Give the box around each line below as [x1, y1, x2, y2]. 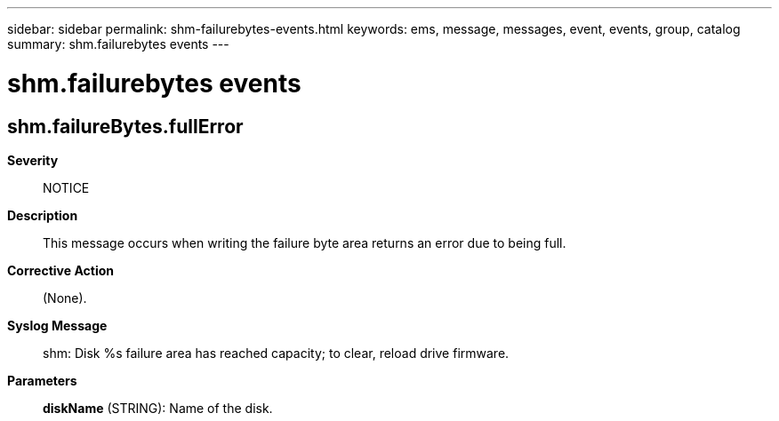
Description [7, 207, 78, 223]
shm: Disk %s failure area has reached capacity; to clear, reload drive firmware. [43, 345, 510, 361]
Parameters [7, 372, 77, 388]
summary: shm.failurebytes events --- [7, 36, 229, 52]
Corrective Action [7, 262, 114, 278]
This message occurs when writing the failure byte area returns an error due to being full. [43, 234, 566, 250]
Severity [7, 152, 59, 168]
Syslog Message [7, 317, 108, 333]
